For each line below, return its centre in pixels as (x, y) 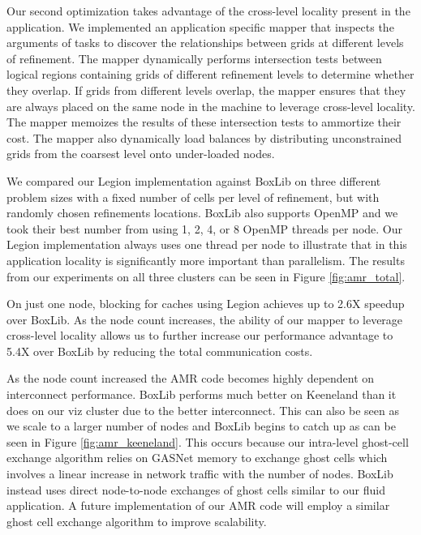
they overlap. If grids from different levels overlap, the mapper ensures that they (206, 90)
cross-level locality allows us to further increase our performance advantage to (200, 335)
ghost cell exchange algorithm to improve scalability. (137, 521)
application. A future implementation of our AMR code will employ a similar (198, 505)
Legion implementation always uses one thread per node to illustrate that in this (207, 244)
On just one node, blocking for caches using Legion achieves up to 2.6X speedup (206, 304)
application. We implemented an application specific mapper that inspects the (200, 26)
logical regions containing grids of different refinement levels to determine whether (210, 74)
